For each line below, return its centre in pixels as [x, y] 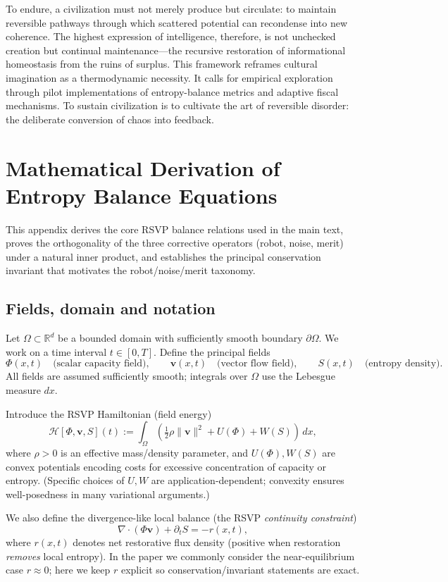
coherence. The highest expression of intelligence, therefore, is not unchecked [171, 36]
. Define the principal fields [212, 351]
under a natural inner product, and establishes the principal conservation [163, 256]
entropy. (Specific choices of [65, 480]
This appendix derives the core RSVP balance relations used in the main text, [175, 229]
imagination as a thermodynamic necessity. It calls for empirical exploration [169, 77]
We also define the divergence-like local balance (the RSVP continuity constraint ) [181, 518]
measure [23, 390]
